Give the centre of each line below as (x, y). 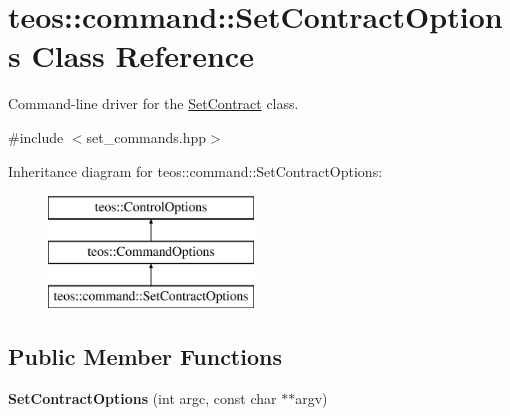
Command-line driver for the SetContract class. (153, 103)
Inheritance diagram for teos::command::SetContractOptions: (195, 170)
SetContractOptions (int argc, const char (142, 398)
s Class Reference (131, 55)
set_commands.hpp (146, 136)
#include (36, 136)
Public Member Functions (145, 356)
